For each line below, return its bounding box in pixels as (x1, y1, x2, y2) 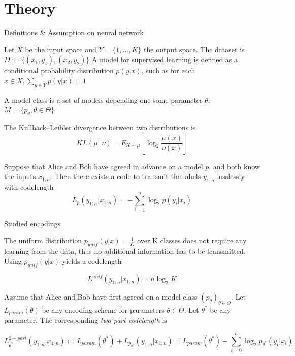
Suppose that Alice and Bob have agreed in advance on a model (4, 161, 203, 171)
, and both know (209, 161, 260, 171)
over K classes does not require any (137, 235, 247, 246)
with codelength (4, 182, 54, 192)
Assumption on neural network (48, 27, 144, 38)
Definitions (4, 27, 38, 38)
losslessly (217, 171, 245, 182)
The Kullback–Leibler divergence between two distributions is (4, 122, 196, 133)
